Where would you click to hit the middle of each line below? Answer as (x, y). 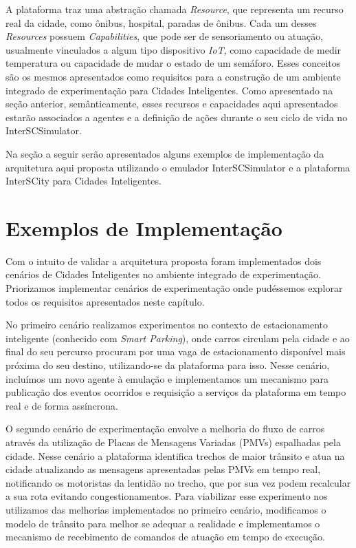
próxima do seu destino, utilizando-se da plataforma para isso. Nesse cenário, (168, 365)
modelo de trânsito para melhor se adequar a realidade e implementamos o (163, 523)
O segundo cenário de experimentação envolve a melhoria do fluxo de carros (165, 429)
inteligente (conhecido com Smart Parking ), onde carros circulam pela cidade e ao (178, 338)
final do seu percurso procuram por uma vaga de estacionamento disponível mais (176, 351)
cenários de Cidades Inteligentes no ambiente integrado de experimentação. (163, 274)
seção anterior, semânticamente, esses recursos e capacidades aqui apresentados (172, 104)
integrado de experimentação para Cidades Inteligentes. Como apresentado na (169, 90)
